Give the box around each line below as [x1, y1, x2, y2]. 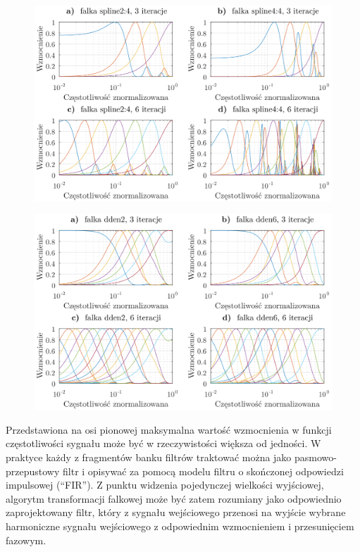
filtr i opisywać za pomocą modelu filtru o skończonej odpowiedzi [63, 463, 344, 478]
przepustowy [6, 463, 60, 478]
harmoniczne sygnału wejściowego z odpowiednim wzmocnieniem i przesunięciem [6, 519, 354, 533]
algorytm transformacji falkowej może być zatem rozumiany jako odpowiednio [6, 491, 342, 506]
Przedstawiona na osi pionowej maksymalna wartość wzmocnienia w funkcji [6, 422, 332, 437]
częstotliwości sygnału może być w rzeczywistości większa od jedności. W [6, 436, 321, 451]
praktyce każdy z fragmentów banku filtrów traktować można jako [6, 450, 292, 465]
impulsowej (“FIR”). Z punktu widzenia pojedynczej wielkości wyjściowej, [6, 477, 324, 492]
